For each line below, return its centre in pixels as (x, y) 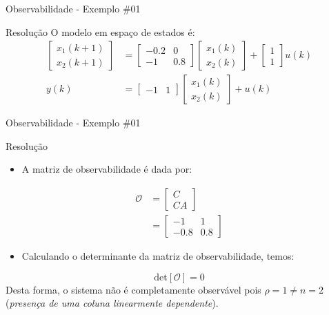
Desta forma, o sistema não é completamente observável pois (133, 289)
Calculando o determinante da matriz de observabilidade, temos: (158, 256)
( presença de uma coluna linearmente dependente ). (112, 303)
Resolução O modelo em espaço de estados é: (100, 31)
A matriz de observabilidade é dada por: (107, 169)
